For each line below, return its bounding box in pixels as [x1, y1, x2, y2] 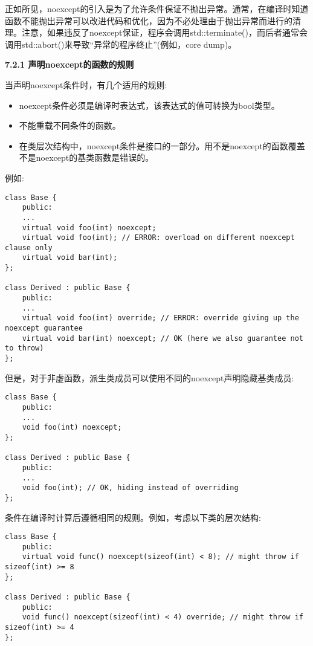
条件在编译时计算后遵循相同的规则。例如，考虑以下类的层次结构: [5, 511, 261, 523]
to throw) [5, 344, 44, 353]
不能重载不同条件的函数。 [19, 119, 121, 132]
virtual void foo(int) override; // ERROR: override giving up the [22, 314, 299, 323]
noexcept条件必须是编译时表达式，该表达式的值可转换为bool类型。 [19, 99, 280, 111]
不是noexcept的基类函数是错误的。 [19, 151, 154, 164]
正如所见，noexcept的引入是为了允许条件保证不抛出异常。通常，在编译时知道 [5, 2, 309, 15]
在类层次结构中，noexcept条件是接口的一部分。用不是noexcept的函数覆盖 [19, 139, 305, 152]
